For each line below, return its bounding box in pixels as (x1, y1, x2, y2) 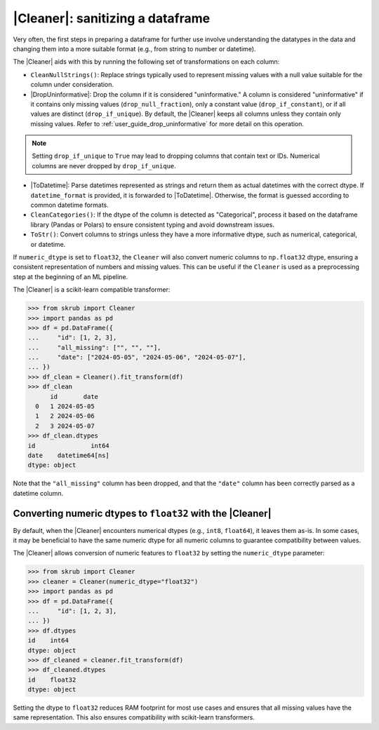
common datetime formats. (30, 201, 109, 210)
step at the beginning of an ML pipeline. (13, 272, 128, 280)
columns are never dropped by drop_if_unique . (32, 161, 177, 170)
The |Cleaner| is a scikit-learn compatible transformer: (13, 285, 171, 294)
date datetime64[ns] (27, 451, 110, 459)
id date (50, 393, 98, 400)
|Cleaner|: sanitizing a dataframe (13, 11, 211, 26)
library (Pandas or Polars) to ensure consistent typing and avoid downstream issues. (30, 220, 275, 229)
